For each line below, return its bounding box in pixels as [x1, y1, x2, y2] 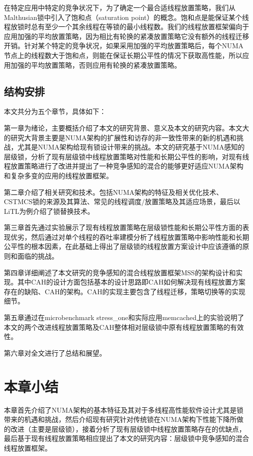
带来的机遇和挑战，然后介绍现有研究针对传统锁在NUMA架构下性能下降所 [4, 414, 237, 424]
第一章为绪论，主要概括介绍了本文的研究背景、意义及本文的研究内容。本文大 [4, 122, 249, 133]
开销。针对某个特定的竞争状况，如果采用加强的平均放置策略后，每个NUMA [4, 40, 244, 51]
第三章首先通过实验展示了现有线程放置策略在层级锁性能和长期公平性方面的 [4, 222, 242, 232]
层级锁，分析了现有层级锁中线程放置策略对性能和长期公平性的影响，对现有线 [4, 151, 249, 161]
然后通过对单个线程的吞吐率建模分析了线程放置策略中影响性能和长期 [31, 231, 249, 242]
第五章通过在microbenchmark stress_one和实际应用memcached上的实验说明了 [4, 312, 244, 323]
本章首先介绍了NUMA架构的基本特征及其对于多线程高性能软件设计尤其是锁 [4, 404, 244, 415]
